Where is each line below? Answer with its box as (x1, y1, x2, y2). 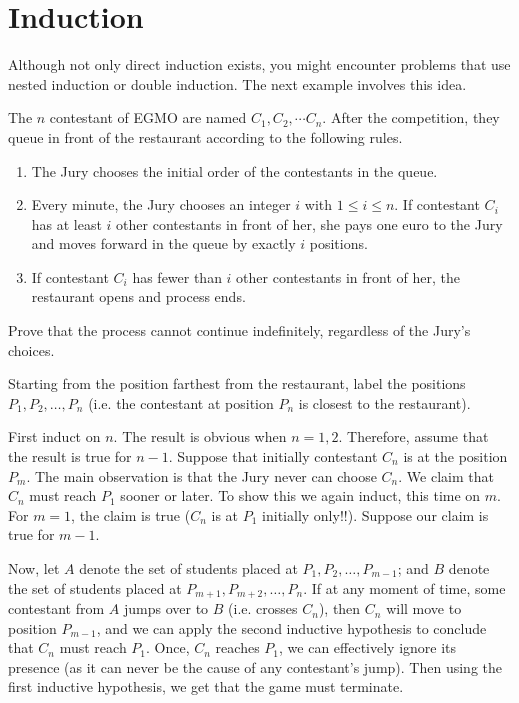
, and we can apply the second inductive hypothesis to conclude (96, 617, 487, 638)
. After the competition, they (322, 107, 500, 128)
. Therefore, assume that (338, 426, 489, 447)
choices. (8, 339, 55, 360)
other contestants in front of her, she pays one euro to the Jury (116, 213, 503, 234)
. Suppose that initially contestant (168, 446, 378, 467)
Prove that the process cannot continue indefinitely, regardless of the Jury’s (8, 320, 471, 341)
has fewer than (132, 266, 222, 287)
